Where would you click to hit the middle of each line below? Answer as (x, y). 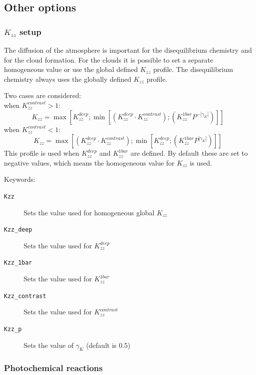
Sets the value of (49, 345)
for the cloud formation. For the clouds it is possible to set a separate (109, 59)
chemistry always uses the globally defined (68, 79)
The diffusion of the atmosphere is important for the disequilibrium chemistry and (128, 50)
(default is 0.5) (108, 345)
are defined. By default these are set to (189, 153)
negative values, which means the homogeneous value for (89, 162)
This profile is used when (42, 153)
